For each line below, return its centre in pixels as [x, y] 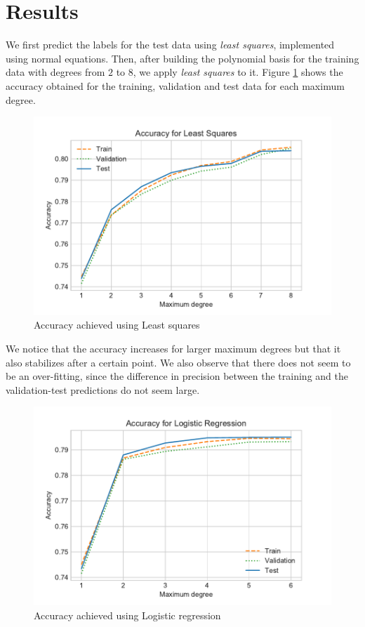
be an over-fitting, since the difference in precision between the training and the [177, 376]
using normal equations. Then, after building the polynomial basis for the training [182, 58]
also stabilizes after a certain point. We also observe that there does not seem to [178, 362]
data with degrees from [55, 72]
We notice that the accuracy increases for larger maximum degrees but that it [173, 348]
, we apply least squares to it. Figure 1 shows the [238, 72]
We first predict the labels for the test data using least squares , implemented [170, 45]
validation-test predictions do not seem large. [103, 389]
